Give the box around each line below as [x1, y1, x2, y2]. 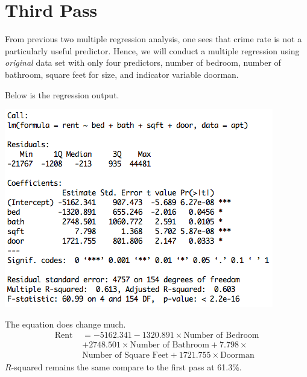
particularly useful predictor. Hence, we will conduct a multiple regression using [5, 44, 300, 57]
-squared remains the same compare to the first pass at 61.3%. [11, 361, 242, 373]
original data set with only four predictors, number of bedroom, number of [5, 56, 281, 69]
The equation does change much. [5, 317, 126, 330]
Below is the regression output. [5, 88, 119, 101]
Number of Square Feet [82, 351, 169, 360]
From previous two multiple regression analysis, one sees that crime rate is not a [5, 33, 302, 45]
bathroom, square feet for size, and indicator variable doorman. [5, 68, 239, 80]
